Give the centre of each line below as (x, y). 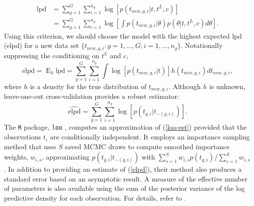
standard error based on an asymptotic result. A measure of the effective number (126, 178)
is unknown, (227, 86)
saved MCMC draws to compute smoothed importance (147, 146)
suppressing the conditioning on (52, 55)
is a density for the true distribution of (88, 86)
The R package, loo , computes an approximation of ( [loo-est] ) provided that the (126, 127)
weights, (16, 157)
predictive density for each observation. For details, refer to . (95, 198)
